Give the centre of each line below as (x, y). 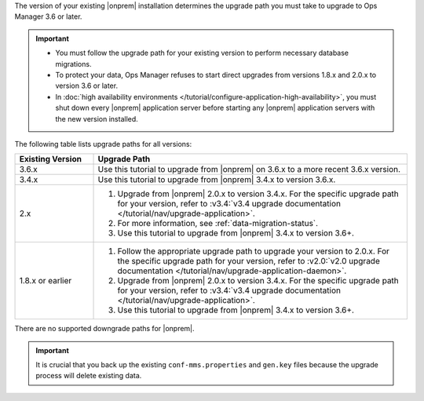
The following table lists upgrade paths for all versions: (103, 144)
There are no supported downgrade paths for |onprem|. (105, 329)
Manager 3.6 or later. (48, 16)
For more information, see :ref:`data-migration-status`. (217, 224)
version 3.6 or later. (86, 86)
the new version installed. (97, 118)
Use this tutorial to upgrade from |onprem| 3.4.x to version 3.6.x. (217, 180)
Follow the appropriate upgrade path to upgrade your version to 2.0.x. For (254, 251)
